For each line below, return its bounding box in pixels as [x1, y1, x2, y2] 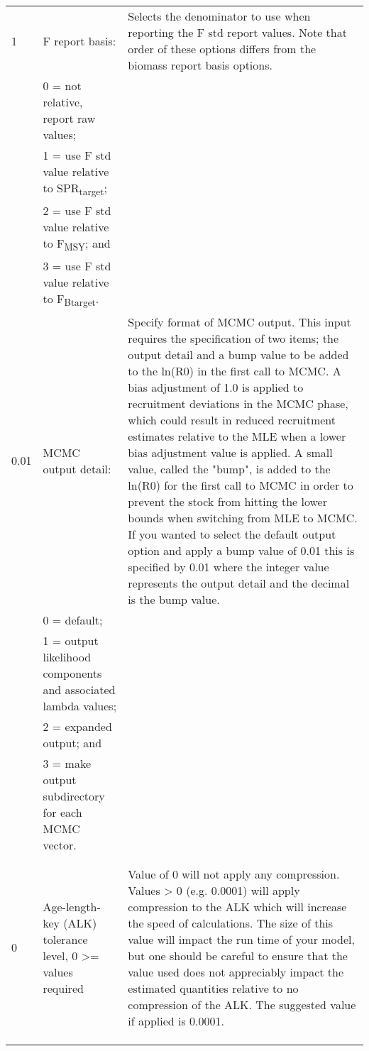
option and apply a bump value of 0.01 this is [128, 541, 355, 558]
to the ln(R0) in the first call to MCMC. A [128, 362, 341, 379]
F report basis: [43, 32, 116, 49]
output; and [43, 734, 102, 751]
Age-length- [43, 898, 101, 915]
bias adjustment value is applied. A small [128, 444, 333, 461]
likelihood [43, 648, 92, 665]
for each [43, 803, 82, 820]
